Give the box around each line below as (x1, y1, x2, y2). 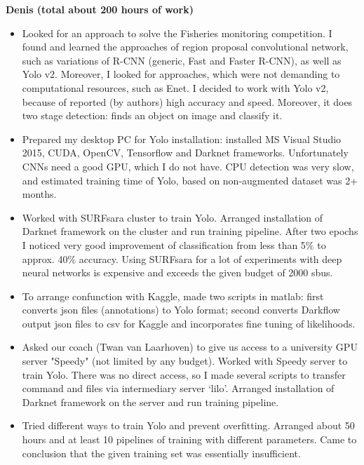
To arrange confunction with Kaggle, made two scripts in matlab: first (22, 288, 324, 303)
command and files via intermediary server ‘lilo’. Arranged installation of (22, 381, 335, 396)
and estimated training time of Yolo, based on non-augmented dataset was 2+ (22, 173, 358, 187)
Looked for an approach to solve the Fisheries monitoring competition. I (22, 25, 332, 40)
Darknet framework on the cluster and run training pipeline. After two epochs (22, 224, 358, 238)
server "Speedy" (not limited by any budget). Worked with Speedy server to (22, 353, 348, 368)
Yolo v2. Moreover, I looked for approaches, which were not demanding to (22, 67, 340, 81)
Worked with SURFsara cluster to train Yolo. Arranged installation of (22, 210, 323, 224)
